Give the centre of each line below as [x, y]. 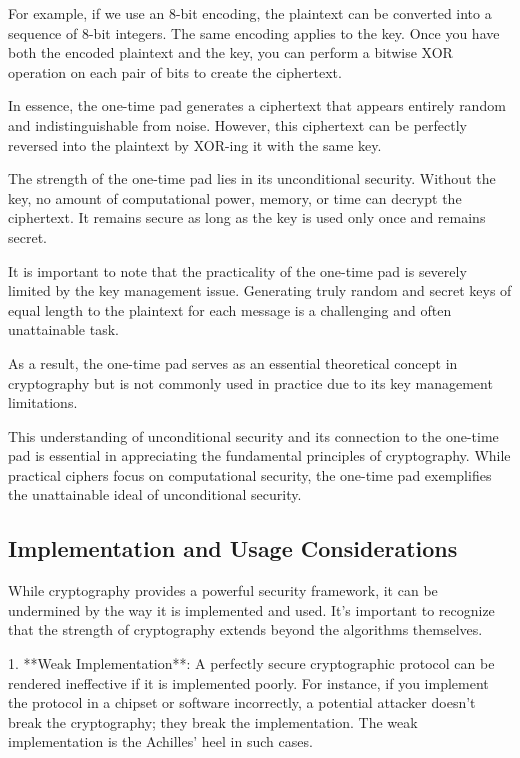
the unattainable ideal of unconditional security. [155, 494]
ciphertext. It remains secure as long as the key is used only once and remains [247, 217]
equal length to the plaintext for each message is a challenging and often [230, 309]
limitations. [43, 402]
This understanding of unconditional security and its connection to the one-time [253, 435]
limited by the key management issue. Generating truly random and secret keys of [260, 290]
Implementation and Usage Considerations [233, 548]
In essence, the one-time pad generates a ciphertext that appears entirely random [257, 105]
